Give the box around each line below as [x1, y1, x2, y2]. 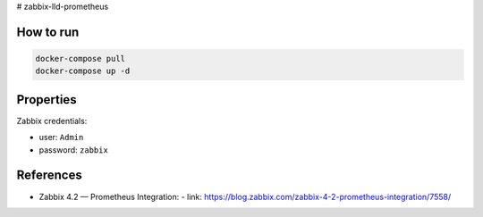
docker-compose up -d [35, 66, 131, 76]
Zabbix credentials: [16, 115, 88, 126]
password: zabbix [38, 144, 109, 155]
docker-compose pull [35, 54, 125, 63]
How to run [16, 24, 80, 39]
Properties [16, 92, 77, 107]
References [16, 168, 82, 183]
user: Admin [38, 132, 84, 143]
